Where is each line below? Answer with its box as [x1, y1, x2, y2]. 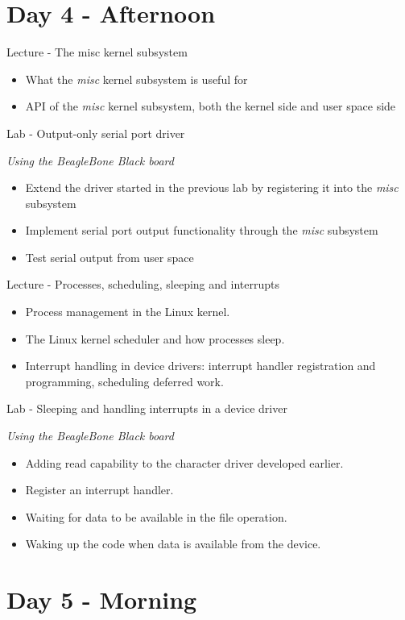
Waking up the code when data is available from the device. [25, 535, 321, 552]
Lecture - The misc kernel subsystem [6, 44, 188, 60]
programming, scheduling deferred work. [25, 372, 224, 389]
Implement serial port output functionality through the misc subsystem [25, 222, 378, 239]
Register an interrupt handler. [25, 481, 174, 498]
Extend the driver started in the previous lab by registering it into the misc [25, 179, 399, 196]
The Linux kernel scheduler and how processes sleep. [25, 330, 285, 347]
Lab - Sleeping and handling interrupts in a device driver [6, 400, 287, 417]
